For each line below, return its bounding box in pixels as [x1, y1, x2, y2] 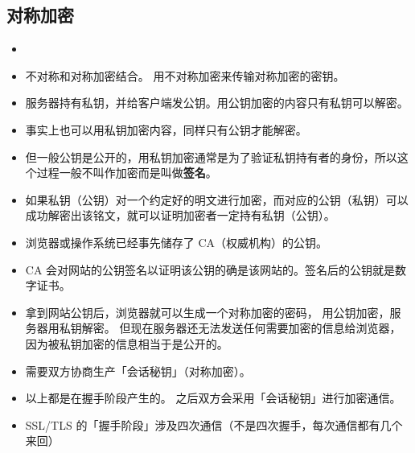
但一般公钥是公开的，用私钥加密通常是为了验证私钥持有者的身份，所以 [25, 148, 397, 165]
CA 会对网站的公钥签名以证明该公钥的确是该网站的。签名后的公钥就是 [25, 261, 396, 278]
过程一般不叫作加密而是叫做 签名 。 [36, 164, 217, 181]
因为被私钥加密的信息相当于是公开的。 [25, 335, 228, 352]
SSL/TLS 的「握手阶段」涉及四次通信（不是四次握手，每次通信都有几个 [25, 416, 403, 433]
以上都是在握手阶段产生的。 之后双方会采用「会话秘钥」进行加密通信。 [25, 389, 401, 406]
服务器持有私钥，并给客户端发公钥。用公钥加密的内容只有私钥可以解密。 [25, 94, 409, 111]
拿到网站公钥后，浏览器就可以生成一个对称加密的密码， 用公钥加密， [25, 303, 390, 320]
